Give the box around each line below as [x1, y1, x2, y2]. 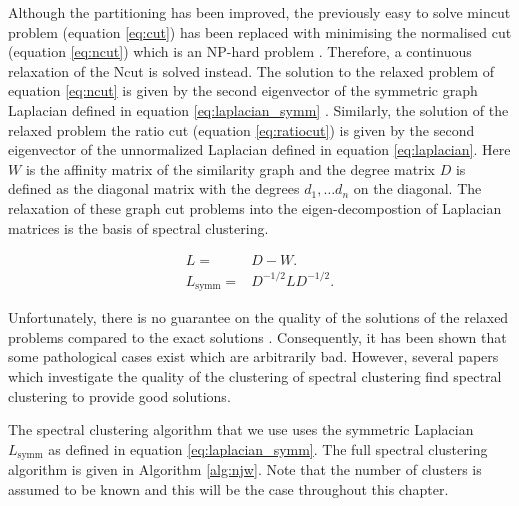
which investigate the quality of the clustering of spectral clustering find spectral [8, 365, 502, 386]
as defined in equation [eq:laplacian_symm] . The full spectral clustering [48, 438, 488, 459]
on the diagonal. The [353, 178, 482, 199]
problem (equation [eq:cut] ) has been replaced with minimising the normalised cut [8, 21, 512, 42]
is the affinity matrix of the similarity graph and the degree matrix [25, 158, 435, 179]
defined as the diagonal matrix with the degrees [8, 178, 300, 199]
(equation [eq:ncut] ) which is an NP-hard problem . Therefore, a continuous [8, 41, 472, 62]
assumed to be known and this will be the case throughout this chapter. [8, 478, 449, 499]
